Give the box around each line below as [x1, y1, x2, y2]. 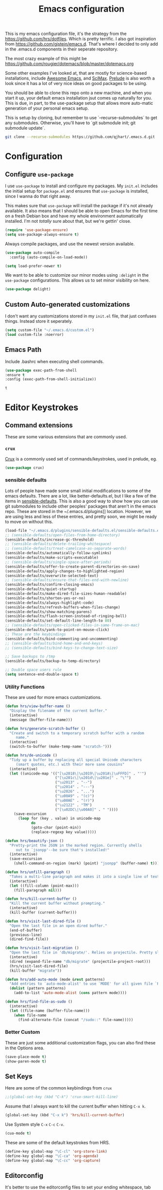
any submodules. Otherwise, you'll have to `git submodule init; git [5, 120, 136, 126]
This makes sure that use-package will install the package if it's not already [5, 203, 153, 209]
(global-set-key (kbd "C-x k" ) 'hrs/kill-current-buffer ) [5, 1113, 125, 1118]
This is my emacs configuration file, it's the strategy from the [5, 31, 127, 37]
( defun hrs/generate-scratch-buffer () [5, 726, 86, 731]
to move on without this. [5, 518, 53, 525]
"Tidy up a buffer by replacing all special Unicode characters [9, 757, 142, 762]
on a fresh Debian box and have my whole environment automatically [5, 213, 143, 219]
